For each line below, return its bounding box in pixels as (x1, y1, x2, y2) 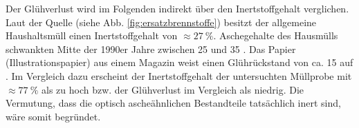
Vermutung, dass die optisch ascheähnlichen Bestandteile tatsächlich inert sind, (6, 96, 341, 110)
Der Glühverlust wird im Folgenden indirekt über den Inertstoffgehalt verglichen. (6, 1, 349, 15)
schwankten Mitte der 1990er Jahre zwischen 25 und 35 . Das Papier (6, 41, 296, 56)
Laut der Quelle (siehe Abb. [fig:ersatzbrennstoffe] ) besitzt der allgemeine (6, 14, 317, 29)
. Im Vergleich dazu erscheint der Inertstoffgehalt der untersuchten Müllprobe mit (6, 68, 352, 83)
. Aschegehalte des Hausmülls (213, 28, 338, 43)
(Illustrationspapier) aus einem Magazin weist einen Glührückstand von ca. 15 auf (6, 55, 353, 70)
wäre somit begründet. (6, 109, 101, 123)
